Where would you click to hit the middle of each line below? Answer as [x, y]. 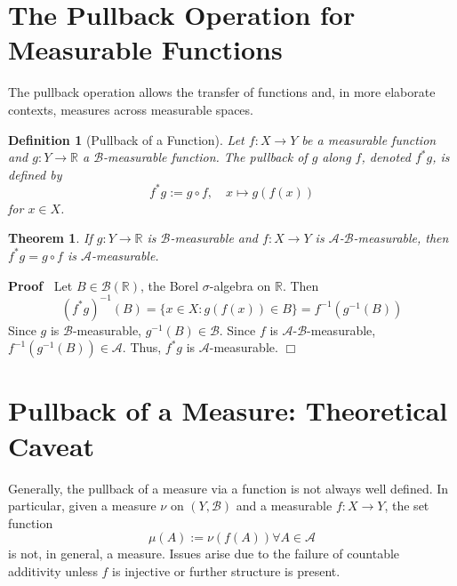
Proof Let [40, 285]
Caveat [52, 445]
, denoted [386, 157]
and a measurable [284, 506]
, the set [407, 506]
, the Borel [169, 285]
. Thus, [142, 347]
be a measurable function [369, 139]
